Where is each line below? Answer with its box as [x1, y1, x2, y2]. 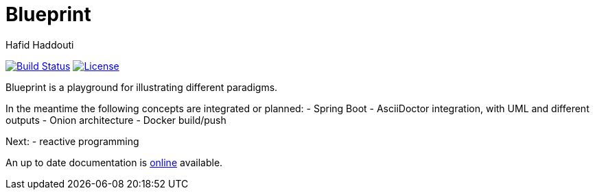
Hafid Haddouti [5, 38, 74, 51]
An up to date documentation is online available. [5, 156, 223, 168]
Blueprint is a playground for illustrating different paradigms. [5, 81, 278, 93]
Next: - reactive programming [5, 135, 139, 147]
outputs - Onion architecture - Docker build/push [5, 114, 226, 126]
